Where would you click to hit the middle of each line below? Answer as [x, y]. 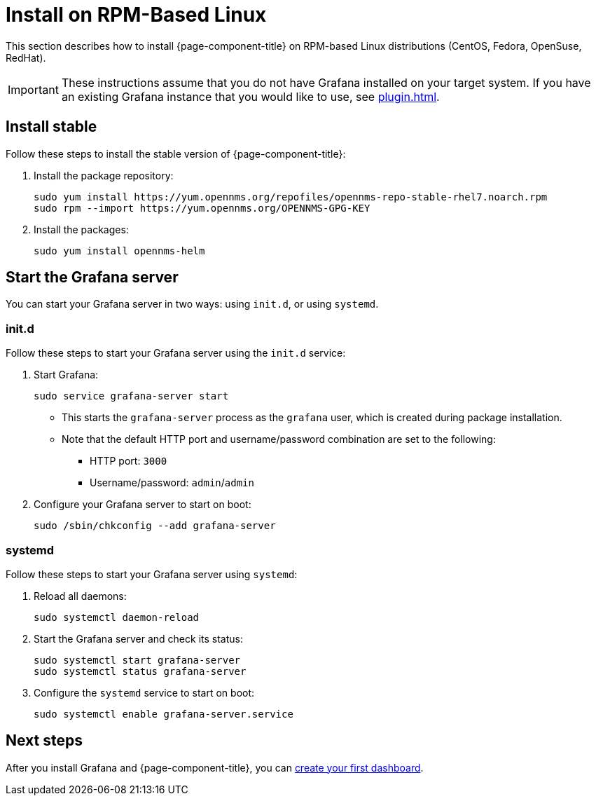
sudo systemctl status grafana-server [140, 671]
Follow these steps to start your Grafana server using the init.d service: [176, 353]
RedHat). [26, 57]
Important [33, 89]
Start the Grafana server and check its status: [138, 638]
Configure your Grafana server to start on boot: [143, 505]
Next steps [44, 741]
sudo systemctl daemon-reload [117, 617]
